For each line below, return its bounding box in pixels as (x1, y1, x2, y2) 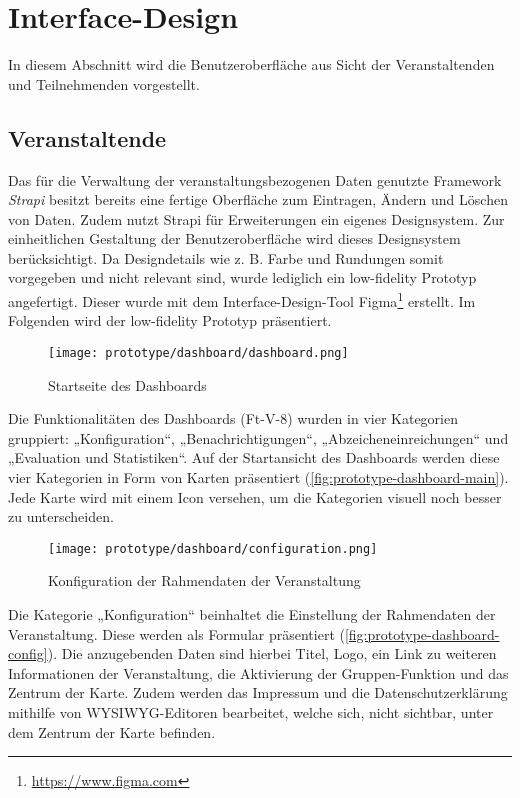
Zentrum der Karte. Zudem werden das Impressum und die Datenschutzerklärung (8, 682, 508, 703)
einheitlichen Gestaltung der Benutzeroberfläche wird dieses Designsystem (8, 228, 461, 249)
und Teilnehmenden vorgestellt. (8, 73, 200, 94)
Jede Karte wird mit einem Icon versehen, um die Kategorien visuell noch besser (8, 486, 502, 507)
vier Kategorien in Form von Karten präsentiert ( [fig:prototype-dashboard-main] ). (8, 466, 509, 487)
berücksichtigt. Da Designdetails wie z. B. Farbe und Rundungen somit (8, 247, 444, 268)
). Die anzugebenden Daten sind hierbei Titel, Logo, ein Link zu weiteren (47, 643, 497, 664)
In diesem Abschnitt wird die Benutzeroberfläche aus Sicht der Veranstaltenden (8, 54, 495, 75)
